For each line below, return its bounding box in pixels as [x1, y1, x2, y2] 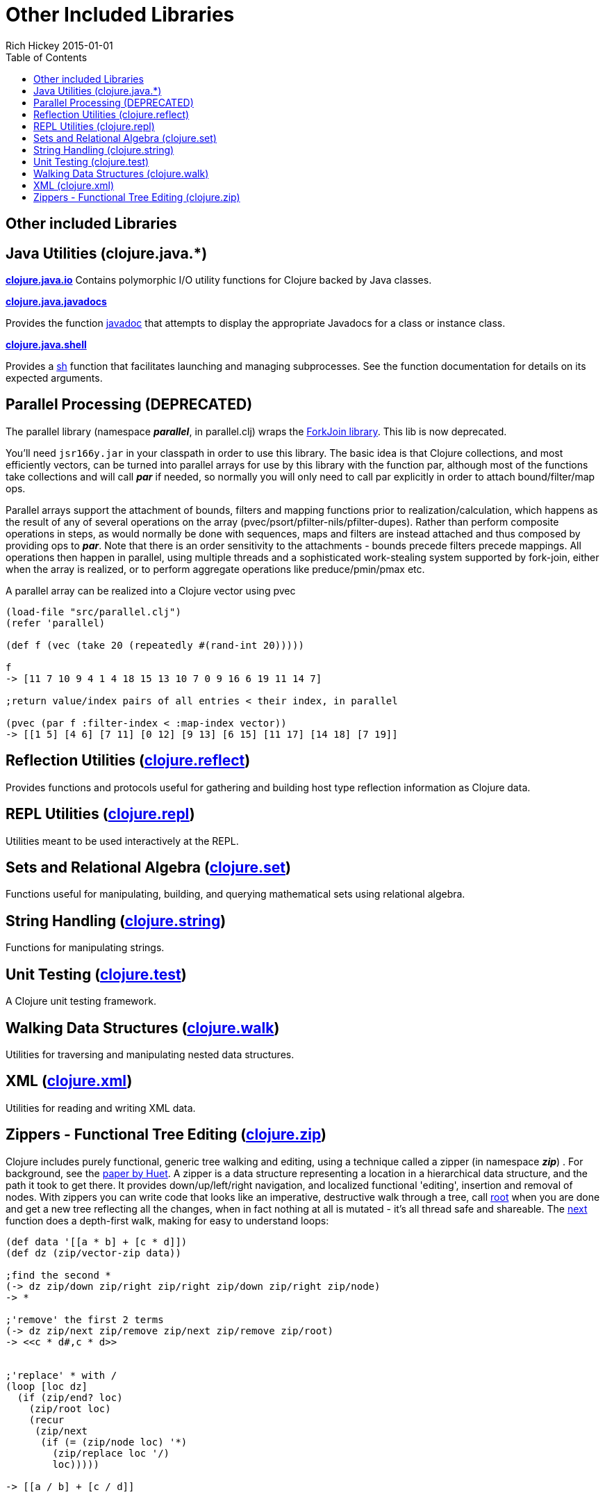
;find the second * [6, 1269, 111, 1281]
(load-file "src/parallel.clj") [6, 606, 181, 617]
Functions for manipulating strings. [6, 941, 165, 954]
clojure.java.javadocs [6, 296, 107, 308]
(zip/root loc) [28, 1402, 111, 1414]
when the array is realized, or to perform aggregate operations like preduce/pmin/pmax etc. [6, 563, 425, 575]
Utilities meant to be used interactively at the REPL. [6, 834, 239, 847]
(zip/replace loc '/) [52, 1447, 170, 1459]
